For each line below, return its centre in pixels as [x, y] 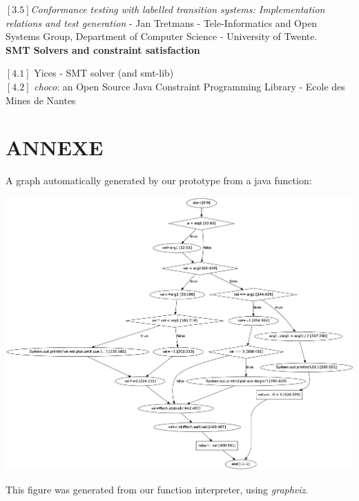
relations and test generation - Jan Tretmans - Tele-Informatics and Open [162, 22]
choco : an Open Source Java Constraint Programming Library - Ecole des [190, 86]
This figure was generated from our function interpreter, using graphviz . [157, 490]
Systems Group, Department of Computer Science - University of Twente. [162, 36]
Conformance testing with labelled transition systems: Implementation [178, 9]
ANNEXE [55, 147]
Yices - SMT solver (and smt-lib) [104, 73]
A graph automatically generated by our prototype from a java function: [159, 180]
